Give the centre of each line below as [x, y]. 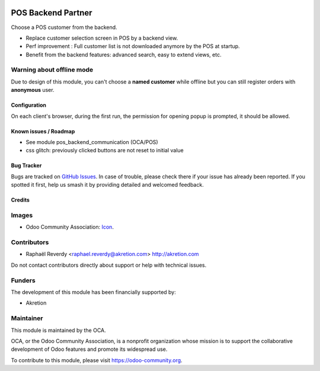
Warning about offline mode [52, 70]
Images [22, 215]
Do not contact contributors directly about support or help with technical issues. [109, 265]
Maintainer [27, 318]
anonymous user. [33, 90]
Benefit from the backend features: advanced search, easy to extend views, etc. [124, 55]
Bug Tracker [26, 165]
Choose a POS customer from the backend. [64, 27]
